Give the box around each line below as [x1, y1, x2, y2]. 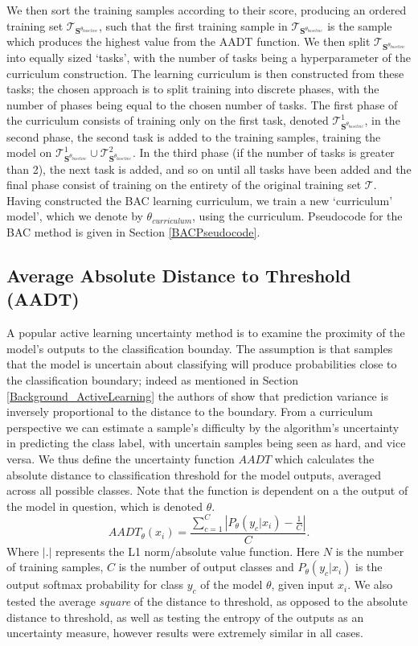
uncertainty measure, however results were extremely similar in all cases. [6, 624, 363, 641]
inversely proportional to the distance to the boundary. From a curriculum [6, 403, 373, 420]
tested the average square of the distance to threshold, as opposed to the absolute [6, 593, 408, 610]
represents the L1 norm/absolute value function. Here [55, 542, 320, 559]
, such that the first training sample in [98, 17, 288, 34]
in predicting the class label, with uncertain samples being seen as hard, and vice [6, 434, 406, 451]
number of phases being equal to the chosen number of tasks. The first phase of [6, 96, 398, 113]
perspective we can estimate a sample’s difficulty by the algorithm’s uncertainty [6, 418, 400, 435]
